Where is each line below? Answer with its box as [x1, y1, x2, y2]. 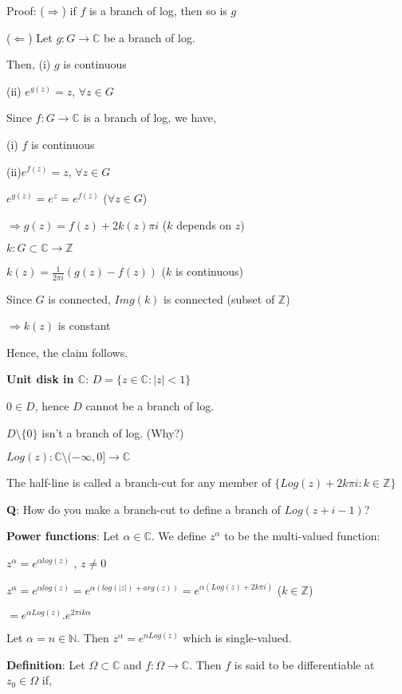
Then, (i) [6, 56, 51, 73]
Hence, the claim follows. [6, 343, 128, 360]
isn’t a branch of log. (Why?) [41, 424, 184, 441]
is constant [57, 317, 111, 334]
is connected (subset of [164, 290, 275, 307]
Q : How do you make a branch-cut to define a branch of [6, 500, 281, 517]
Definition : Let [6, 656, 85, 672]
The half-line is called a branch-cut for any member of [6, 474, 271, 491]
